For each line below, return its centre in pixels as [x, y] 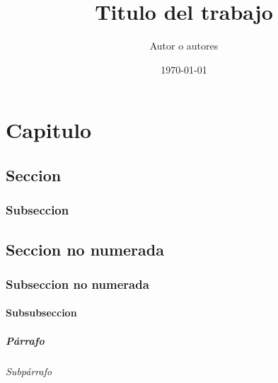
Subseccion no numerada [77, 284]
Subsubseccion [41, 313]
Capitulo [49, 130]
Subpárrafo [29, 371]
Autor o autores [184, 46]
